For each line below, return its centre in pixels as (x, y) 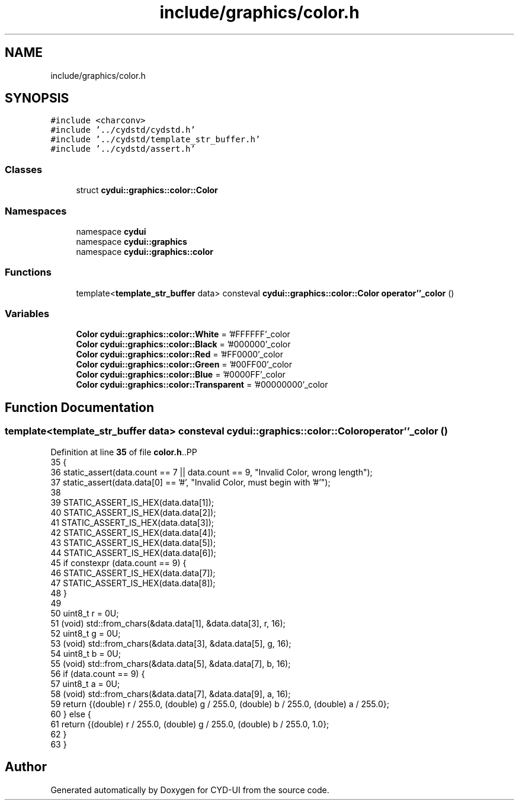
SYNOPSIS (37, 98)
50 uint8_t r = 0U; (85, 613)
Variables (27, 314)
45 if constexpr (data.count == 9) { (118, 563)
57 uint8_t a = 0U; (85, 683)
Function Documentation (79, 407)
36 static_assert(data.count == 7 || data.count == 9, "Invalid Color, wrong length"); (212, 472)
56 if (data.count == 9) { (98, 673)
